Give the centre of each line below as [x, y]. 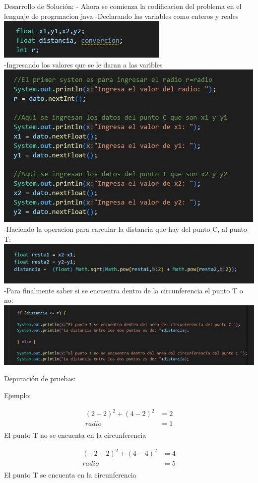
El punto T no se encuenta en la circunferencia [75, 435]
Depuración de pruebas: [40, 379]
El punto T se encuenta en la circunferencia [70, 475]
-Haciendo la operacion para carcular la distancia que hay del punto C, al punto [126, 229]
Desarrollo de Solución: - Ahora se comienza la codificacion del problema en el [123, 6]
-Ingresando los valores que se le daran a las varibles [83, 64]
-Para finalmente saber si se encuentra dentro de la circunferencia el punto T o [124, 290]
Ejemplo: [18, 395]
